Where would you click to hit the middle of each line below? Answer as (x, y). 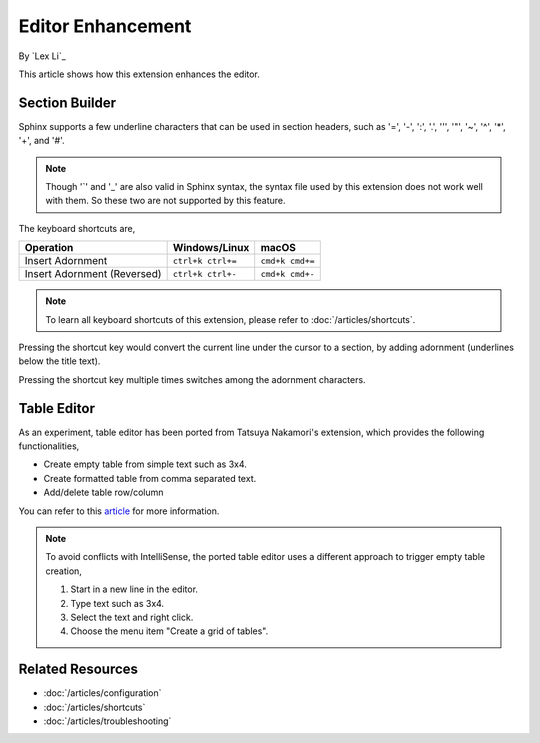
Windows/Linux (211, 248)
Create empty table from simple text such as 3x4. (145, 464)
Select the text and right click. (132, 617)
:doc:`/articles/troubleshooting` (107, 721)
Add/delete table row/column (103, 492)
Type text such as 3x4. (117, 603)
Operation (49, 248)
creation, (63, 571)
